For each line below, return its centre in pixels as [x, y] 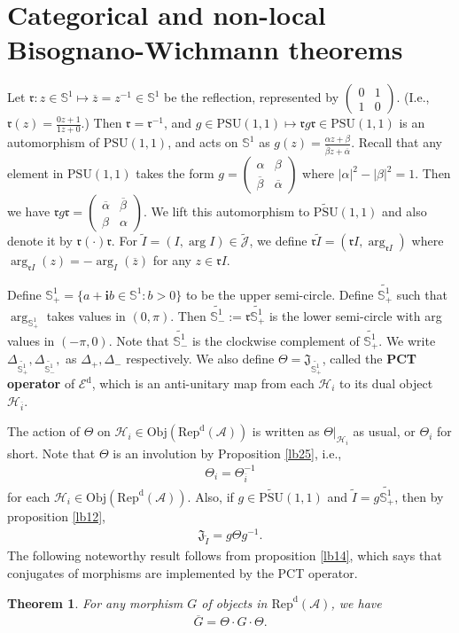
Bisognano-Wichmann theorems [205, 49]
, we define [278, 241]
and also [405, 211]
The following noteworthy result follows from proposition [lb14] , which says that [225, 555]
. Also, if [210, 496]
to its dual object [386, 383]
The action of [44, 431]
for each [29, 496]
